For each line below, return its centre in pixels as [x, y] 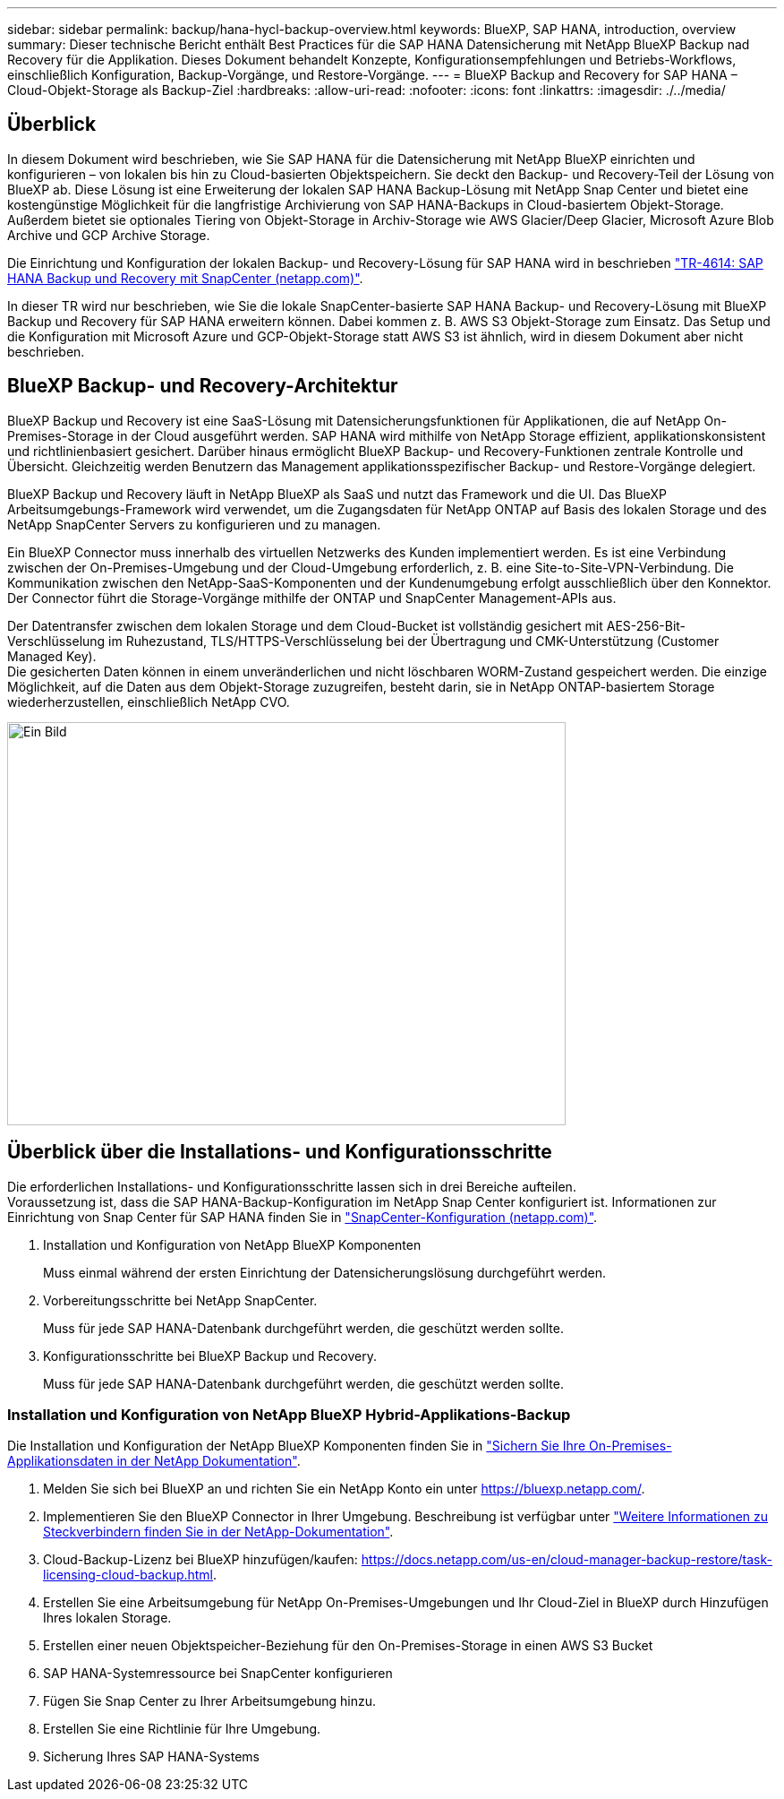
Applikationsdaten [60, 1461]
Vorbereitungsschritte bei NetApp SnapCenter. [180, 1300]
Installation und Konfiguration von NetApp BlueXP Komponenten [232, 1244]
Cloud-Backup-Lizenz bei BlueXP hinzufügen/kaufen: [200, 1560]
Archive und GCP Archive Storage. [109, 235]
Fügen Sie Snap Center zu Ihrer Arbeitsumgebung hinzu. [210, 1701]
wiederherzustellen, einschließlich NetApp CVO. [149, 702]
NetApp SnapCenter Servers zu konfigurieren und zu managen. [194, 524]
